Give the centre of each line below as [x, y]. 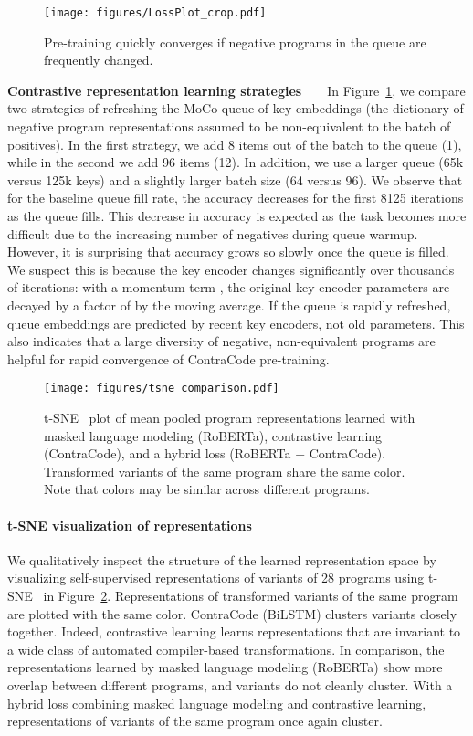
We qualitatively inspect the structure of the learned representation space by [222, 559]
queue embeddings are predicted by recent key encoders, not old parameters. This [236, 323]
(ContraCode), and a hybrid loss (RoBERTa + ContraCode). [215, 453]
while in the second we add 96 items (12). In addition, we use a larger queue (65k [236, 162]
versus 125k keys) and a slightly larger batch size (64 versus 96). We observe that [235, 179]
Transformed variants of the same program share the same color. [225, 471]
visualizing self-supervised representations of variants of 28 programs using [216, 578]
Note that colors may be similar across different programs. [207, 489]
